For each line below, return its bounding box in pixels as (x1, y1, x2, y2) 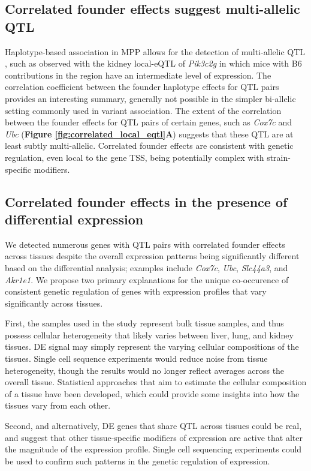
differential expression (5, 209, 144, 228)
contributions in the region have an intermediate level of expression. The (5, 68, 271, 81)
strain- (267, 151, 291, 163)
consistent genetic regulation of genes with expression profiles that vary (5, 285, 267, 298)
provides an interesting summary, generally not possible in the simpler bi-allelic (5, 92, 296, 104)
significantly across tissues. (5, 296, 103, 309)
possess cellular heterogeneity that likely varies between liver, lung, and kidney (5, 328, 294, 341)
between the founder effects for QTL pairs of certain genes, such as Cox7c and (5, 116, 292, 128)
